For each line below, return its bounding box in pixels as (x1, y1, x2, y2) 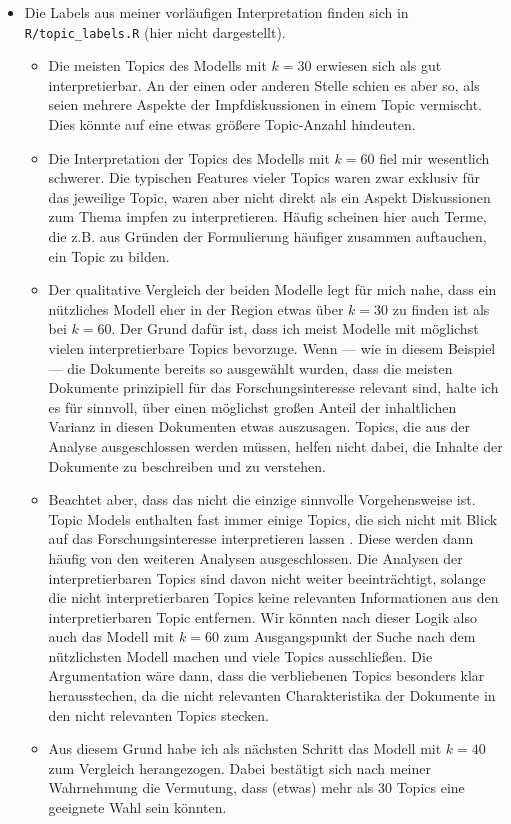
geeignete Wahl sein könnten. (48, 797, 227, 818)
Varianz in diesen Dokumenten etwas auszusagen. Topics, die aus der (48, 416, 471, 437)
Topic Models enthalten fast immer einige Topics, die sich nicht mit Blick (48, 508, 498, 529)
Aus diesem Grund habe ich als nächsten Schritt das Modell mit (48, 738, 442, 759)
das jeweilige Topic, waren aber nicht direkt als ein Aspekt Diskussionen (48, 186, 491, 207)
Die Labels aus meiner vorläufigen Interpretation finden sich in (24, 2, 409, 22)
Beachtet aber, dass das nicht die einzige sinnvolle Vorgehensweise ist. (48, 489, 476, 510)
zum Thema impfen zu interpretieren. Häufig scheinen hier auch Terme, (48, 206, 487, 227)
